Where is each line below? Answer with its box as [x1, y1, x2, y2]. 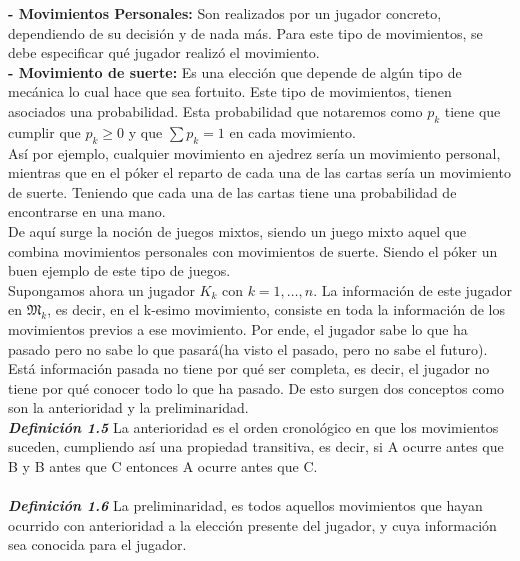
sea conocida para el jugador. [8, 534, 187, 555]
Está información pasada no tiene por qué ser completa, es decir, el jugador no [8, 358, 490, 379]
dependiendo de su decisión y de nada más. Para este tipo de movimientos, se [8, 22, 483, 43]
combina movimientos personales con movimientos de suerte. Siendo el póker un [8, 240, 498, 261]
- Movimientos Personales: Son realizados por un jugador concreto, [8, 3, 442, 23]
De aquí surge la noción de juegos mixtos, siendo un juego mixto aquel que [8, 220, 467, 241]
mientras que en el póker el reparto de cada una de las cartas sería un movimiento [8, 162, 511, 183]
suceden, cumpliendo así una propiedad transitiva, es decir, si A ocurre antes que [8, 436, 504, 457]
